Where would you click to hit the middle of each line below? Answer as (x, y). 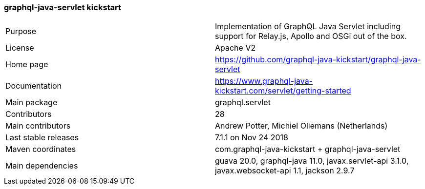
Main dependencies (42, 166)
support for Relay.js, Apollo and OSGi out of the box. (311, 36)
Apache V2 (235, 48)
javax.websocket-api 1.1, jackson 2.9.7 (285, 171)
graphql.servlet (243, 103)
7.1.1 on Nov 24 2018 (252, 138)
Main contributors (38, 126)
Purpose (21, 31)
